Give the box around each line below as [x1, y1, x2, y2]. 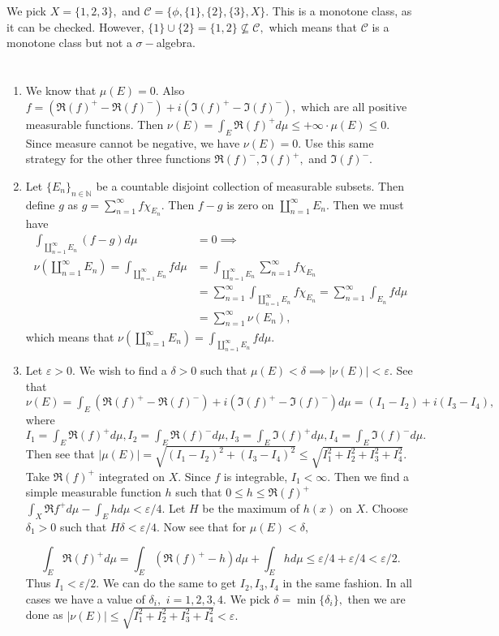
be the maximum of [202, 499, 300, 516]
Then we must [333, 196, 404, 213]
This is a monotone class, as [272, 2, 412, 19]
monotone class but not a [6, 34, 132, 51]
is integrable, [223, 467, 288, 484]
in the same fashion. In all [282, 574, 413, 591]
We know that [25, 82, 97, 99]
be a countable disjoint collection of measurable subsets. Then [96, 177, 404, 194]
